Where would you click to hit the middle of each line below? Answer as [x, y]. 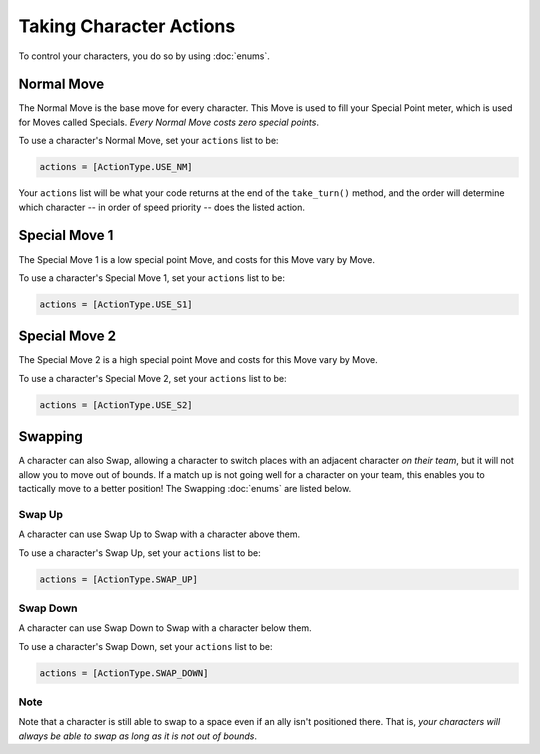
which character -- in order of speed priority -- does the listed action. [161, 207]
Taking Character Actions [127, 26]
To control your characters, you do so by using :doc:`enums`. [144, 56]
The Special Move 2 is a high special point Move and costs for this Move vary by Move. [198, 360]
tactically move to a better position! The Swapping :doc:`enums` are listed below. [185, 489]
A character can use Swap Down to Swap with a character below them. [165, 628]
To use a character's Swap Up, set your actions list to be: [140, 552]
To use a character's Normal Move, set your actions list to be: [148, 141]
